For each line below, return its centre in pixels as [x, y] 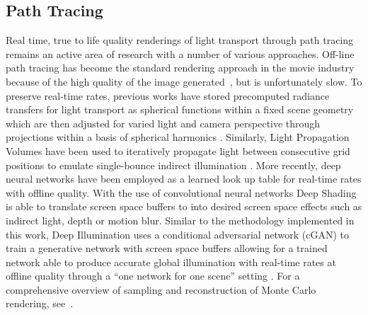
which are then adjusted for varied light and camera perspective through [163, 123]
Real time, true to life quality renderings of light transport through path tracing [180, 40]
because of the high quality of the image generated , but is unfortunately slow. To [184, 81]
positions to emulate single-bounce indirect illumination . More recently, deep [173, 165]
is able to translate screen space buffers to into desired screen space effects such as [184, 206]
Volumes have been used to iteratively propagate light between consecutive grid [178, 150]
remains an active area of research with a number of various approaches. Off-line [180, 53]
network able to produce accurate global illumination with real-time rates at [171, 262]
